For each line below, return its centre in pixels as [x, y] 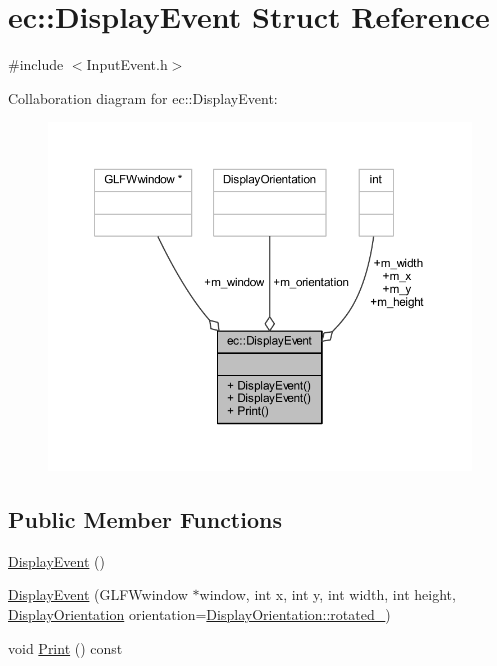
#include [36, 64]
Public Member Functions [145, 519]
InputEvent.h [127, 64]
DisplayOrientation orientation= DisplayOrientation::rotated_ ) [199, 614]
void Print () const [65, 647]
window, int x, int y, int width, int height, [327, 594]
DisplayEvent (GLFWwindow [98, 594]
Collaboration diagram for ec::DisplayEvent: [143, 97]
